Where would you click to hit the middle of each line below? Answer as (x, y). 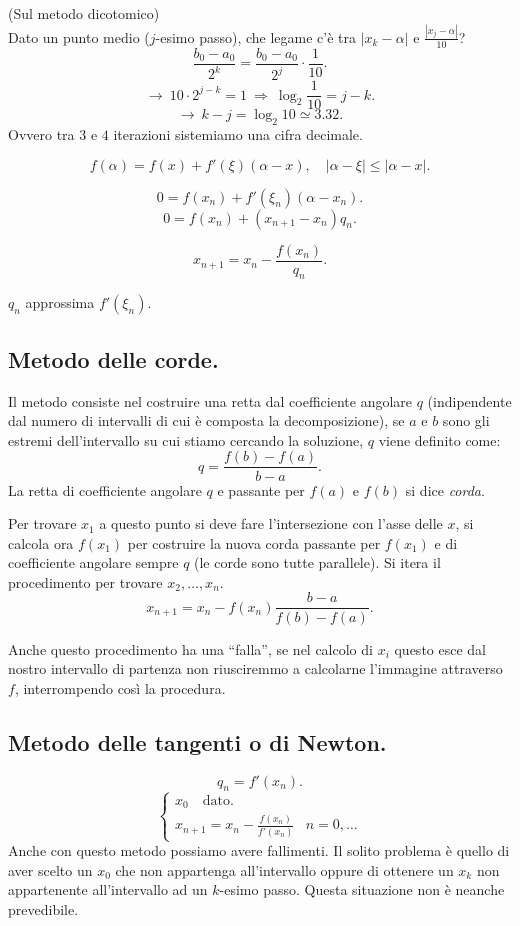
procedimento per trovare (85, 581)
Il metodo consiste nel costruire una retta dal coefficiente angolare (210, 400)
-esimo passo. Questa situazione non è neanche (362, 889)
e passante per (261, 489)
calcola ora (41, 542)
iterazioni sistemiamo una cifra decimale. (238, 134)
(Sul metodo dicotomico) (84, 13)
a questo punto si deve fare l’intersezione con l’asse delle (271, 523)
